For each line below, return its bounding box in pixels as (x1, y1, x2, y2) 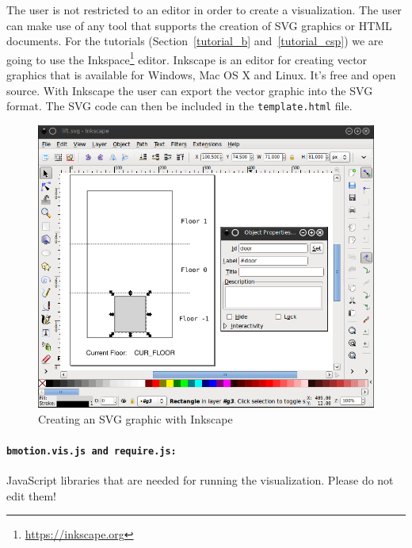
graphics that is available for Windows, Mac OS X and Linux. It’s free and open (6, 67, 396, 83)
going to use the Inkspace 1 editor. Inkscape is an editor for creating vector (6, 48, 368, 67)
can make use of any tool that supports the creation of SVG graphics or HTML (6, 17, 392, 33)
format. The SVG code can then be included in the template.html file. (6, 98, 353, 114)
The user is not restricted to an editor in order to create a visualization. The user (6, 2, 402, 17)
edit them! (6, 487, 56, 504)
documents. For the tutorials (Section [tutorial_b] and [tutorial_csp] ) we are (6, 33, 383, 49)
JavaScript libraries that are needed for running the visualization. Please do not (6, 472, 394, 489)
